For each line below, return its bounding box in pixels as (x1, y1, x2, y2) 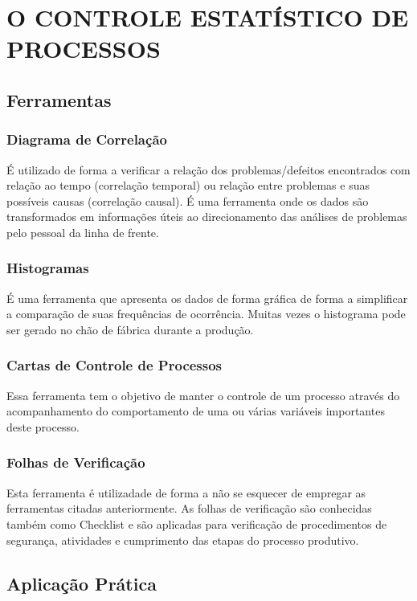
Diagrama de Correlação (6, 129, 167, 149)
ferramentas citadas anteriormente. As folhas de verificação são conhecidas (6, 500, 372, 517)
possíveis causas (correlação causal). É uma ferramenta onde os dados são (6, 192, 369, 209)
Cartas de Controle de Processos (6, 355, 223, 375)
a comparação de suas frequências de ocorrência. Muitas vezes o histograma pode (6, 305, 406, 322)
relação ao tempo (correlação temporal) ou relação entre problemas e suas (6, 177, 370, 194)
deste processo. (6, 418, 80, 435)
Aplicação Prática (6, 570, 157, 595)
